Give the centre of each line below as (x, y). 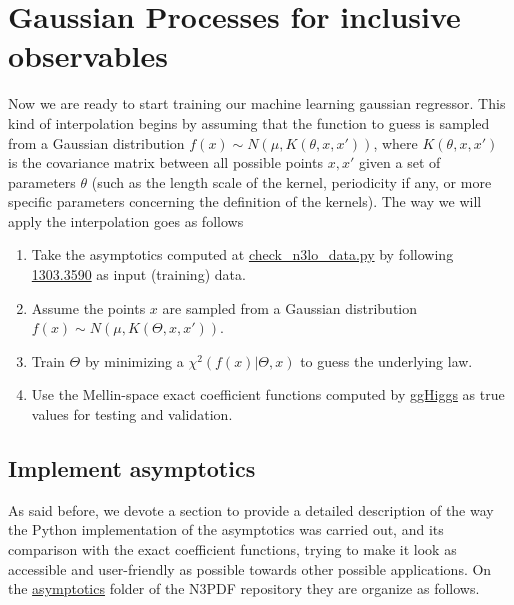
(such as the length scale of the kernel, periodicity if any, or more (291, 181)
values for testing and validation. (132, 414)
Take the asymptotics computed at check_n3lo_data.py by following (242, 254)
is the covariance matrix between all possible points (165, 162)
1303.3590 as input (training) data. (138, 274)
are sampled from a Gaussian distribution (290, 307)
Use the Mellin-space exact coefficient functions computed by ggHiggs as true (268, 394)
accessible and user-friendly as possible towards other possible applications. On (250, 568)
